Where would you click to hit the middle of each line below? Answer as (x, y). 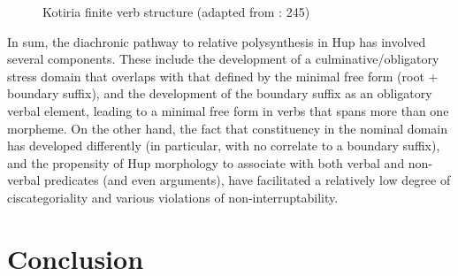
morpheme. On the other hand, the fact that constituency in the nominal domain (227, 128)
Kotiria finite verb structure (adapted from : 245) (176, 11)
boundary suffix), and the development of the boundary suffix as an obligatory (220, 93)
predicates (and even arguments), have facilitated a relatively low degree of (248, 180)
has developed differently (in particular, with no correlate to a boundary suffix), (224, 146)
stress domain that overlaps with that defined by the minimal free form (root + (223, 76)
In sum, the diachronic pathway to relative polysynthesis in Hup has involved (217, 41)
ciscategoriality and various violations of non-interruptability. (173, 197)
